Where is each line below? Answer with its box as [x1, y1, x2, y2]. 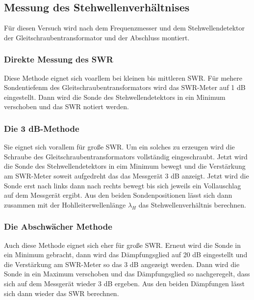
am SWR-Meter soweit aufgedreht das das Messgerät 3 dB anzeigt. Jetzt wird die [4, 170, 249, 180]
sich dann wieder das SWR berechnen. [4, 288, 119, 298]
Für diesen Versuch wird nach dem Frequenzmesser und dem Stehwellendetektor [4, 23, 245, 33]
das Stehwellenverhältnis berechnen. [138, 199, 246, 210]
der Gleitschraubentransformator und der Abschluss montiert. [4, 32, 190, 42]
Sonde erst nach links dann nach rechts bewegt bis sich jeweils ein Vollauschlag [4, 180, 241, 190]
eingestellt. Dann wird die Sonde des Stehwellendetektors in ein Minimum [4, 91, 226, 102]
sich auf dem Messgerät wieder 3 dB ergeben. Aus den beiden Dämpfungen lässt [4, 278, 245, 288]
